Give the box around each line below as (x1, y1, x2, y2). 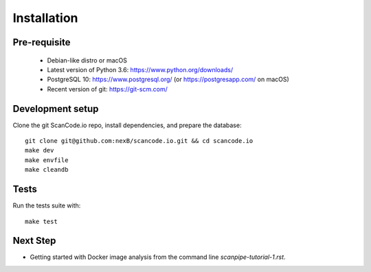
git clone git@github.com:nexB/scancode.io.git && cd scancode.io (25, 137, 254, 145)
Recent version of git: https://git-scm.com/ (47, 84, 168, 93)
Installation (12, 10, 78, 25)
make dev (25, 146, 54, 155)
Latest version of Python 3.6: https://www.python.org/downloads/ (47, 65, 234, 73)
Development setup (12, 103, 99, 115)
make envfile (25, 156, 69, 164)
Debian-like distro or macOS (47, 56, 127, 65)
